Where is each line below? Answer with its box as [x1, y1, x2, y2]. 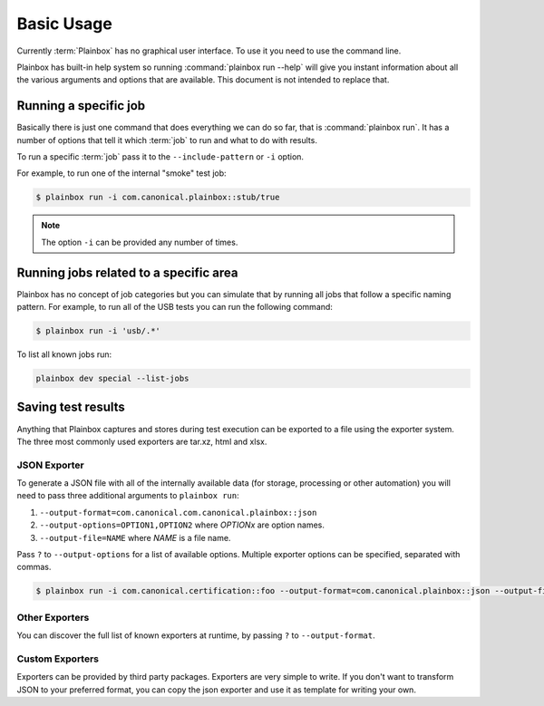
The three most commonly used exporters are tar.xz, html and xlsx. [16, 436, 267, 447]
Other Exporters [16, 611, 90, 624]
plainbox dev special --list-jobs [35, 373, 189, 384]
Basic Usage [16, 14, 112, 34]
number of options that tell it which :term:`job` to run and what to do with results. [16, 134, 317, 145]
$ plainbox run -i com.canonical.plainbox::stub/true [35, 192, 280, 203]
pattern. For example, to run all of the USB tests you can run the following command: [16, 302, 333, 313]
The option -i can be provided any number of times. [41, 237, 238, 247]
